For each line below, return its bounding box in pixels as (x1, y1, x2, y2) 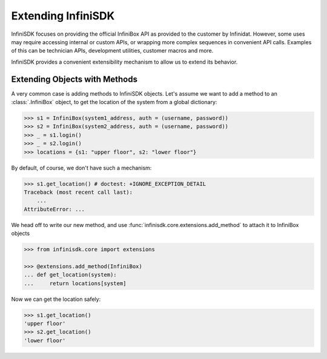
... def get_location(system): (24, 271, 117, 278)
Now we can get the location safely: (11, 295, 101, 303)
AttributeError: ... (24, 206, 85, 212)
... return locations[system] (24, 280, 127, 287)
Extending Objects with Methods (11, 74, 137, 84)
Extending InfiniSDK (11, 9, 115, 22)
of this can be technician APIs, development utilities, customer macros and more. (11, 47, 214, 54)
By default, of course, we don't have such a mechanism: (11, 164, 152, 171)
